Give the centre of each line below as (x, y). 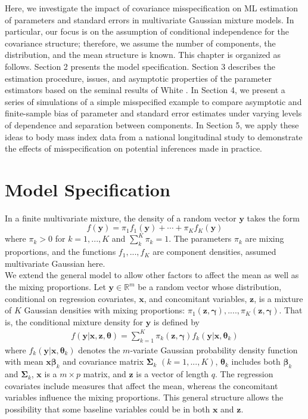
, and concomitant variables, (195, 298)
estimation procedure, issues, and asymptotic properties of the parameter (138, 78)
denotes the (99, 349)
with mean (24, 361)
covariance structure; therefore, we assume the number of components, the (140, 43)
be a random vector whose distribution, (210, 287)
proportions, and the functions (60, 252)
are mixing (265, 238)
